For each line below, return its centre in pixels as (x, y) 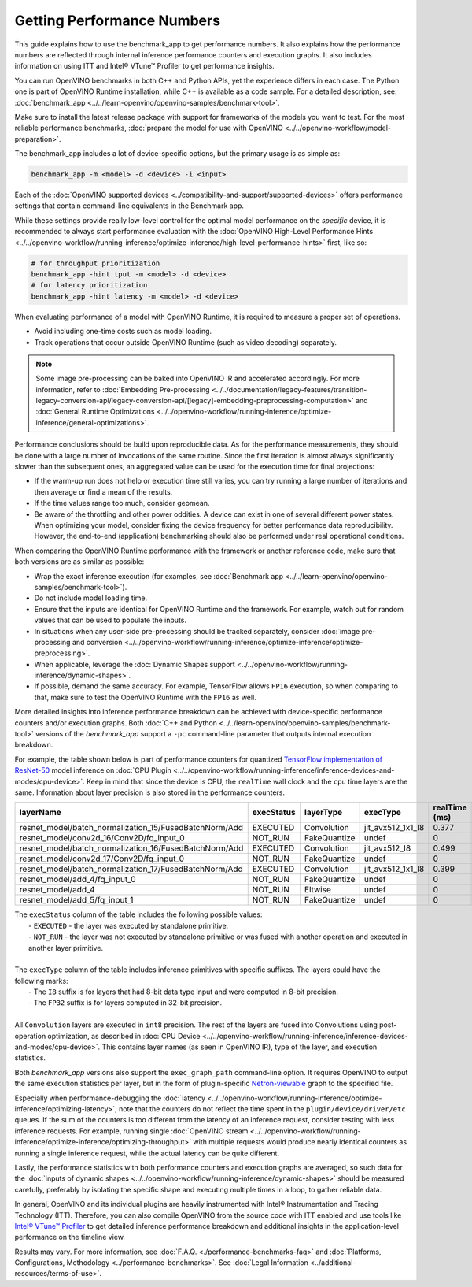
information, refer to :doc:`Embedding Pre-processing (123, 389)
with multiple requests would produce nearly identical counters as (300, 1142)
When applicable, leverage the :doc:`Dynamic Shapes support (135, 664)
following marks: (41, 981)
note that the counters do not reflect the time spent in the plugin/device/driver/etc (262, 1109)
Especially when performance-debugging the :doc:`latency (110, 1098)
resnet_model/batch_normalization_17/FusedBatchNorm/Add (131, 869)
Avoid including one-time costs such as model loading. (123, 332)
